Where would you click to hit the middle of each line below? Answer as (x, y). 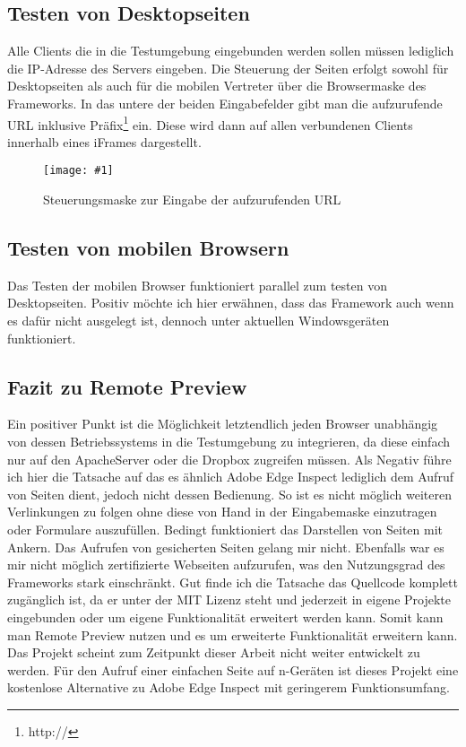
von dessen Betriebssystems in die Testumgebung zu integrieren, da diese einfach (229, 442)
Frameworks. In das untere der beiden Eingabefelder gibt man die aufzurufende (225, 103)
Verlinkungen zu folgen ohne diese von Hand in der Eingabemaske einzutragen (222, 512)
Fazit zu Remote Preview (127, 386)
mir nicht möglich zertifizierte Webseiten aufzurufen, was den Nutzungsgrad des (226, 565)
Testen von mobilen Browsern (148, 248)
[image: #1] (78, 171)
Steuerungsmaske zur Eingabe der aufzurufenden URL (192, 200)
